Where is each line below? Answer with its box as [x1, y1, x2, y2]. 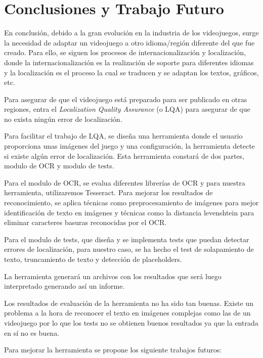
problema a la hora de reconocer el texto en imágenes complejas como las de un [4, 307, 251, 318]
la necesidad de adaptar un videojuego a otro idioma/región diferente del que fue [4, 37, 255, 48]
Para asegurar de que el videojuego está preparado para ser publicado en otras [4, 94, 247, 104]
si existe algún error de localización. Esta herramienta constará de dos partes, [4, 150, 244, 161]
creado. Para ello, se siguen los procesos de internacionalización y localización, [4, 47, 246, 58]
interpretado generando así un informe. [4, 281, 125, 291]
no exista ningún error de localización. [4, 113, 122, 124]
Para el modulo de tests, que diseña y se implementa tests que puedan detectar [4, 234, 249, 244]
